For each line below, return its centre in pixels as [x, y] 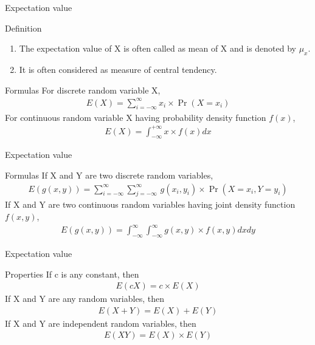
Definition [23, 28]
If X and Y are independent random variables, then [101, 323]
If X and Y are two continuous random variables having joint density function [150, 204]
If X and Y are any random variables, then [85, 299]
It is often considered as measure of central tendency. [118, 69]
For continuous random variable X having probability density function [136, 117]
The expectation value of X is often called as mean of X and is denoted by [157, 48]
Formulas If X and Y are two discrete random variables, [109, 175]
